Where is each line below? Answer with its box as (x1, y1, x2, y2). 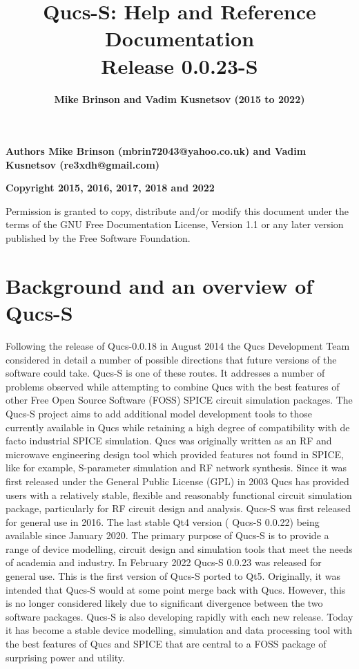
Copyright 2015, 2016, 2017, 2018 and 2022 (6, 180, 215, 195)
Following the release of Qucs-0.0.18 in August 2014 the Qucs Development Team (6, 338, 350, 352)
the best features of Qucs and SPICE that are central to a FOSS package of (6, 637, 327, 651)
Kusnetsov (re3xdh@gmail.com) (6, 157, 160, 171)
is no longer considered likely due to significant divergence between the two (6, 596, 323, 610)
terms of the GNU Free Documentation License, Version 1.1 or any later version (6, 217, 344, 232)
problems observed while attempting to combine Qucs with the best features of (6, 379, 340, 393)
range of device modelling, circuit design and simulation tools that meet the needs (6, 541, 353, 556)
